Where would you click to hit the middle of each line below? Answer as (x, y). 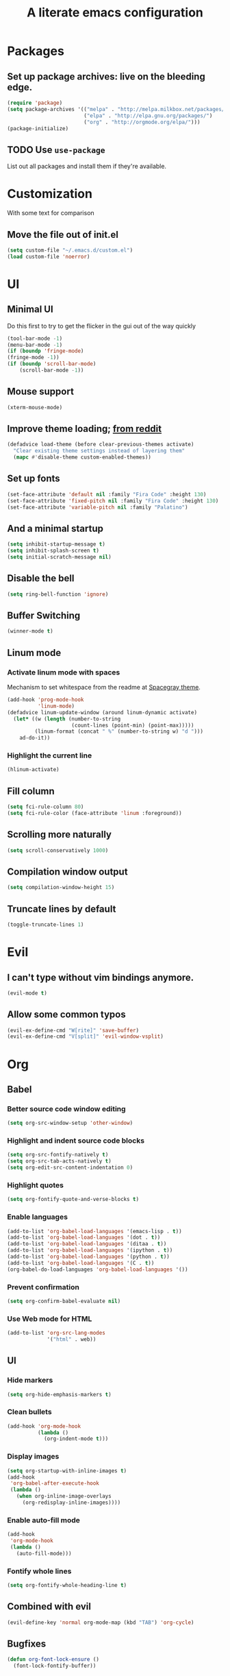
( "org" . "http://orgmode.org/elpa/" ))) (142, 122)
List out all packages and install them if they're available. (87, 167)
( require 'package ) (35, 103)
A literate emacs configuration (115, 13)
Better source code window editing (66, 1108)
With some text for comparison (51, 213)
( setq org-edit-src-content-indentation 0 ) (70, 1168)
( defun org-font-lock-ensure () (53, 1660)
